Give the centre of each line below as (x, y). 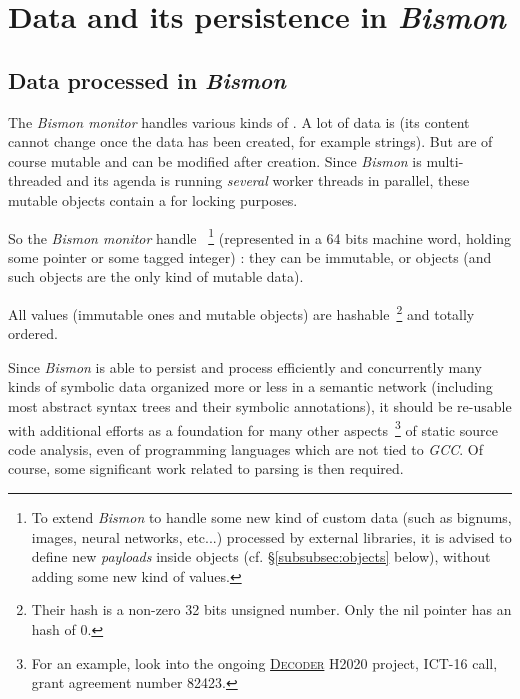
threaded (35, 180)
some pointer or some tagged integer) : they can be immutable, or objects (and (250, 256)
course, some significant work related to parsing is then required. (206, 468)
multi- (445, 160)
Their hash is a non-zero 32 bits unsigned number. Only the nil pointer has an (271, 609)
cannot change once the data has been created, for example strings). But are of (250, 141)
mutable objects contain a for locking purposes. (153, 199)
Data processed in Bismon (147, 79)
